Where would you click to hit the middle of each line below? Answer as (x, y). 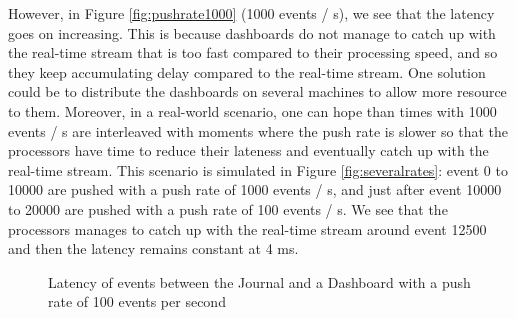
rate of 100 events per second (137, 301)
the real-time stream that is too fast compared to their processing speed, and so (253, 52)
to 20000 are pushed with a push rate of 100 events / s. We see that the (228, 208)
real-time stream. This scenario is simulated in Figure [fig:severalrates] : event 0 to (258, 169)
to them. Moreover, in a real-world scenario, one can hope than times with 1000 (252, 110)
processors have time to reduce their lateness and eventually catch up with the (248, 150)
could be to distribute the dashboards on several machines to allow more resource (257, 91)
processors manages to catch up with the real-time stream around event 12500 (247, 228)
